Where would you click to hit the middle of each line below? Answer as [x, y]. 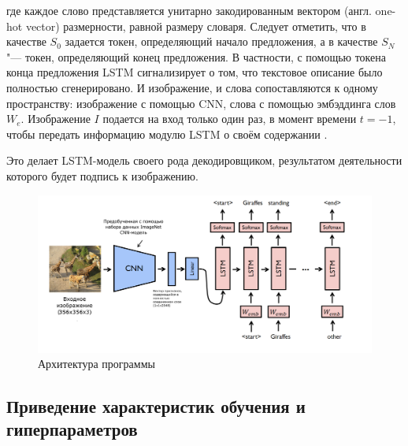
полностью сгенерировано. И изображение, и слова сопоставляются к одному [192, 87]
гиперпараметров [72, 429]
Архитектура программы [96, 364]
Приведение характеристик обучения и [156, 406]
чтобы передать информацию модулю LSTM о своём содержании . [167, 134]
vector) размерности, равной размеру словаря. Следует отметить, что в [196, 26]
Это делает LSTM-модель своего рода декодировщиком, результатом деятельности [204, 160]
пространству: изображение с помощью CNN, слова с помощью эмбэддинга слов [201, 103]
